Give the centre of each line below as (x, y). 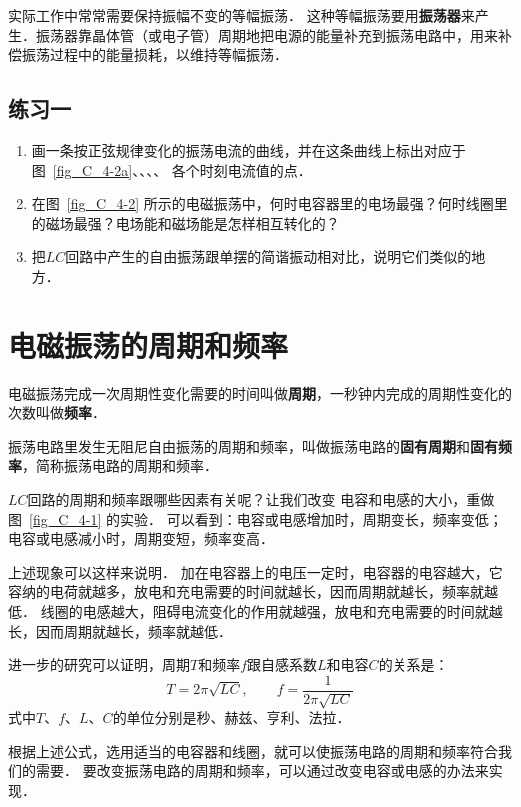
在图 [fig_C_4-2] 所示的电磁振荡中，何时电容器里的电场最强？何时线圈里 (269, 203)
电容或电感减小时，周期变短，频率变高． (141, 538)
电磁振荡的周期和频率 (148, 344)
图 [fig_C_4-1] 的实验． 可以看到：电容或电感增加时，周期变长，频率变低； (255, 518)
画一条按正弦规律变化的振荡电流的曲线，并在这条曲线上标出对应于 (248, 149)
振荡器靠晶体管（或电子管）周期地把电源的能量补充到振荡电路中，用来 (266, 34)
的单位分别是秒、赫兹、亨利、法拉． (231, 717)
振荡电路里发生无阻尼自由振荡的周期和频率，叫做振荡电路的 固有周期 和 (239, 445)
